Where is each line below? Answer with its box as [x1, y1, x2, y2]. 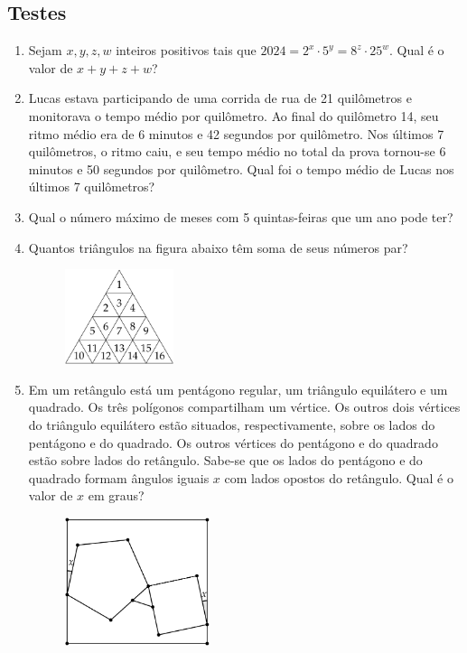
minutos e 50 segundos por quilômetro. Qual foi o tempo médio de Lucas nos [28, 159, 454, 178]
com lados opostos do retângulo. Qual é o [224, 468, 453, 487]
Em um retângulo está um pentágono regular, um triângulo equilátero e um [28, 379, 448, 398]
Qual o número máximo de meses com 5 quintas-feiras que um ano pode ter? [28, 207, 453, 226]
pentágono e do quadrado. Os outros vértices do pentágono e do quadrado [28, 433, 438, 452]
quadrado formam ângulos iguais [28, 468, 210, 487]
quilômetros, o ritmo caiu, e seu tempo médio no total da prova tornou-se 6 [28, 142, 446, 161]
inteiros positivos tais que [116, 41, 257, 60]
